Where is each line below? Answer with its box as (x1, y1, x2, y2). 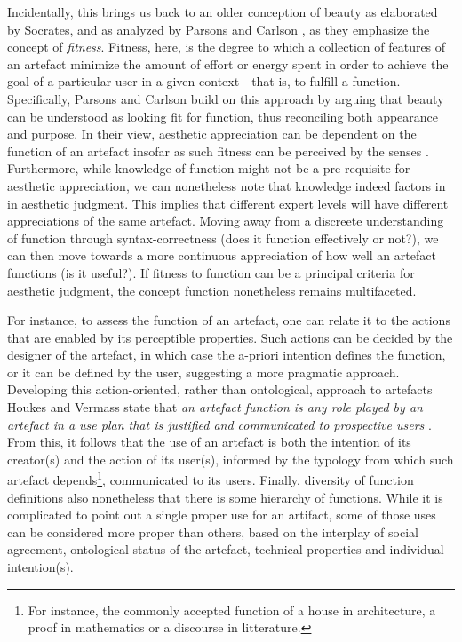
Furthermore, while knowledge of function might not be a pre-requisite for (7, 159, 410, 178)
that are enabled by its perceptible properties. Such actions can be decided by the (7, 328, 453, 346)
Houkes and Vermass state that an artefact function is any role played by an (7, 398, 423, 416)
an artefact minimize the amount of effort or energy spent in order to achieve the (7, 54, 449, 73)
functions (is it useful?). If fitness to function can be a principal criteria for (7, 263, 415, 281)
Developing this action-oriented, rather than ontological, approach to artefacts (7, 380, 433, 399)
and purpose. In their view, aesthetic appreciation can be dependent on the (7, 124, 417, 143)
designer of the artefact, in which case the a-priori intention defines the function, (7, 345, 446, 364)
